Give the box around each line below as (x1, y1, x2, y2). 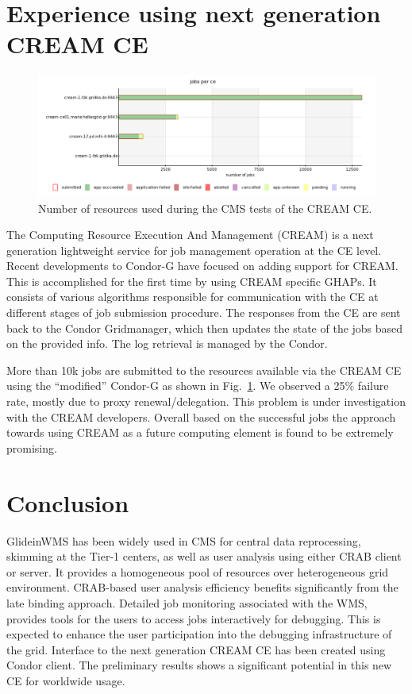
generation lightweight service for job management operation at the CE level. (6, 241, 382, 258)
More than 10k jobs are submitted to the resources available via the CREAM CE (6, 361, 402, 378)
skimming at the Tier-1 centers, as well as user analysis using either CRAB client (6, 548, 402, 565)
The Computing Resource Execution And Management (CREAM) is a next (6, 226, 374, 243)
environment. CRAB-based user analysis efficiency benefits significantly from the (6, 579, 399, 596)
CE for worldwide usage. (6, 672, 125, 688)
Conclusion (6, 486, 129, 519)
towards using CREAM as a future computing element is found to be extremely (6, 424, 394, 441)
